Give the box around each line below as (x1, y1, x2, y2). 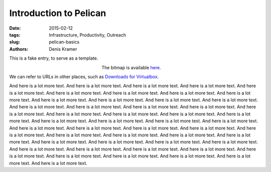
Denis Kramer (49, 46, 77, 52)
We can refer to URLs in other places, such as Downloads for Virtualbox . (9, 73, 159, 80)
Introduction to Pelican (9, 8, 106, 19)
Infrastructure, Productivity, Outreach (49, 32, 126, 38)
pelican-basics (49, 39, 80, 45)
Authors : (9, 46, 29, 52)
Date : (9, 25, 21, 31)
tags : (9, 32, 21, 38)
